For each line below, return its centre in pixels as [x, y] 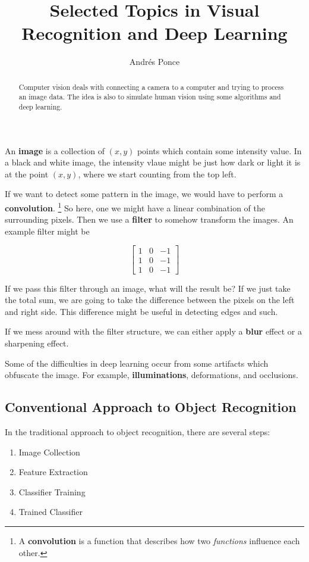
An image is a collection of [55, 150]
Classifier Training [52, 491]
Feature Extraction [53, 472]
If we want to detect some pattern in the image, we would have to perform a [144, 194]
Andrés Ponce [154, 62]
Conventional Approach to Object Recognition [151, 407]
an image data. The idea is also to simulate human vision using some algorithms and [150, 97]
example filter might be [47, 231]
